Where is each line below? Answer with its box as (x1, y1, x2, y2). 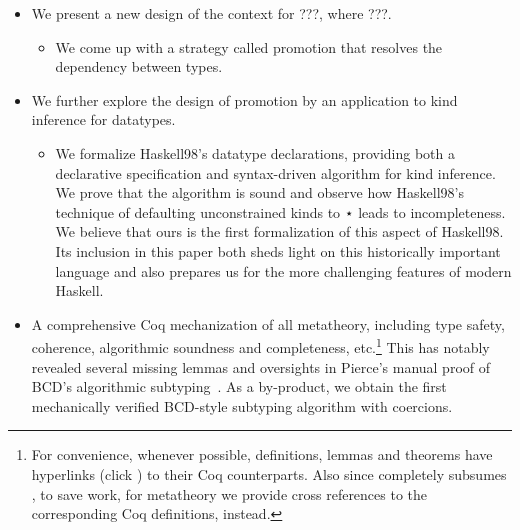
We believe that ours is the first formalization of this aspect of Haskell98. (55, 221, 504, 242)
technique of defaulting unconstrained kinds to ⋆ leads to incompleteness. (55, 201, 506, 222)
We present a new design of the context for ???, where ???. (31, 3, 392, 23)
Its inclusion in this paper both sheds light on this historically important (55, 240, 501, 261)
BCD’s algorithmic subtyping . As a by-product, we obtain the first (31, 376, 447, 397)
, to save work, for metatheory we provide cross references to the (31, 483, 428, 504)
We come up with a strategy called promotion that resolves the (55, 36, 443, 57)
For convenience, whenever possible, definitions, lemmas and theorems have (31, 444, 493, 465)
